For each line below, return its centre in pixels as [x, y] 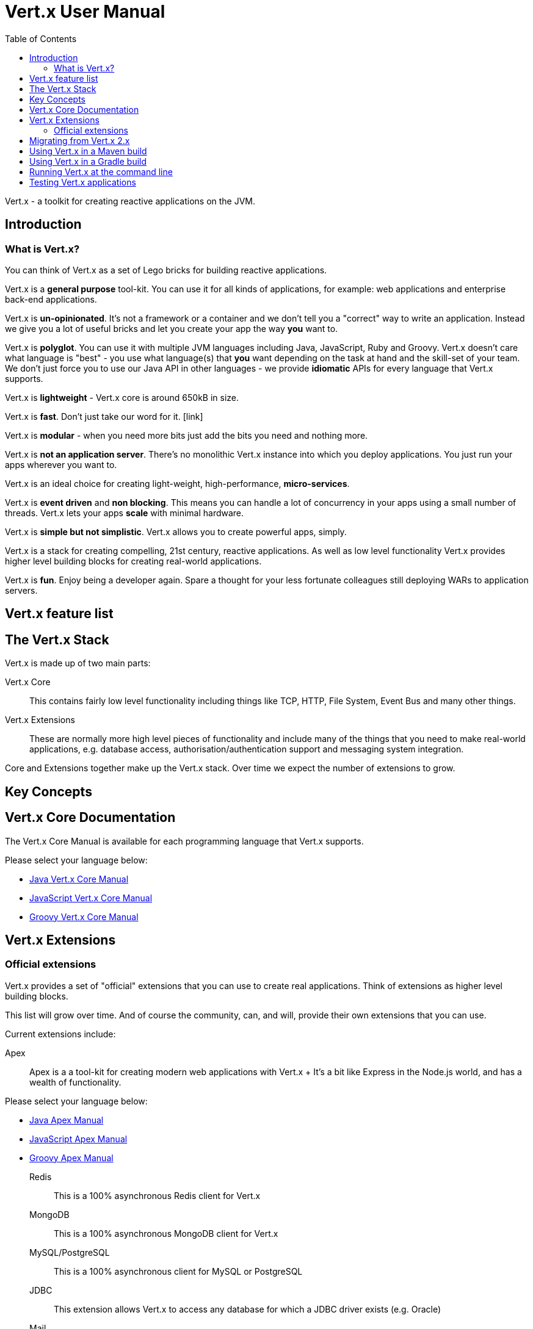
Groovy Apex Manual [71, 1158]
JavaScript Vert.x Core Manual [91, 898]
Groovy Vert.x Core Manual [84, 917]
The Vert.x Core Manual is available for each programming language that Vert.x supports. [184, 841]
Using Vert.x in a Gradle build [88, 161]
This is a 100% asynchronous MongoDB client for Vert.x [166, 1233]
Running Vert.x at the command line [101, 171]
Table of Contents [41, 38]
